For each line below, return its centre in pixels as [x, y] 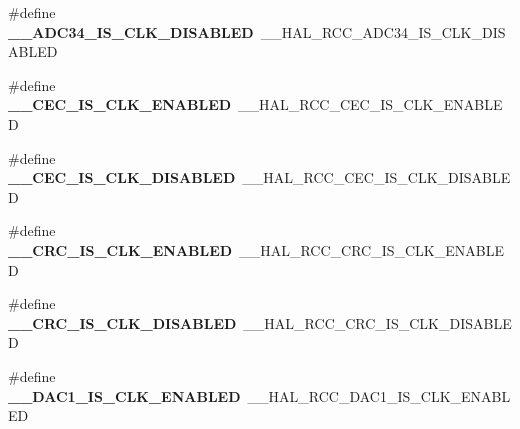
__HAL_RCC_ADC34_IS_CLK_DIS [383, 31]
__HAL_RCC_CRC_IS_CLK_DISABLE [377, 322]
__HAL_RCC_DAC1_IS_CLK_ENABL [379, 395]
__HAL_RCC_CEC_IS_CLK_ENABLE [370, 104]
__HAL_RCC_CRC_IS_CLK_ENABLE [371, 249]
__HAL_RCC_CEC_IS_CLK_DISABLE [376, 177]
